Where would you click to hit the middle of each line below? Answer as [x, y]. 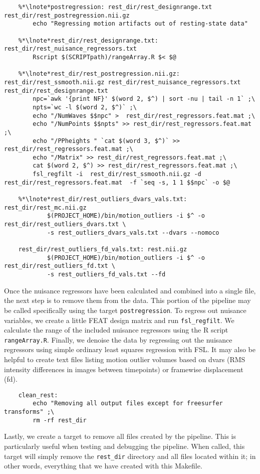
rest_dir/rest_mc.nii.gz [45, 207]
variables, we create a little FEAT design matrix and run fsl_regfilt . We [119, 320]
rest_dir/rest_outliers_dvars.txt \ [65, 224]
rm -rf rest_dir [60, 420]
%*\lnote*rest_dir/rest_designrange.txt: [88, 40]
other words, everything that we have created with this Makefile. [103, 466]
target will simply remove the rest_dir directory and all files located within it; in [130, 456]
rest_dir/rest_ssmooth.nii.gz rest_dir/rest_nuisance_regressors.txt [122, 82]
